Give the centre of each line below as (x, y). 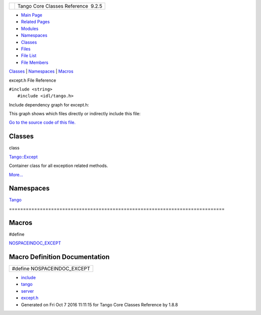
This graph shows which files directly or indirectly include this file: (75, 114)
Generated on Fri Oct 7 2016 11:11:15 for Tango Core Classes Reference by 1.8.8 (100, 304)
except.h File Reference (33, 80)
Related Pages (36, 22)
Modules (30, 29)
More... (16, 175)
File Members (35, 62)
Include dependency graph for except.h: (49, 105)
